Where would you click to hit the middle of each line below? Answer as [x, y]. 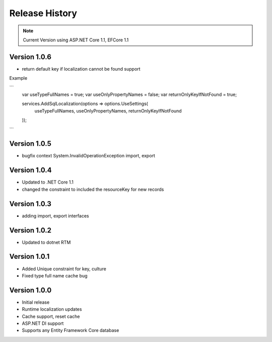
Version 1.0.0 [30, 290]
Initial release [36, 302]
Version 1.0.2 [30, 230]
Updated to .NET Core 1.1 [48, 182]
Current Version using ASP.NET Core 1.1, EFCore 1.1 [76, 40]
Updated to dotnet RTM [46, 242]
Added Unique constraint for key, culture [64, 269]
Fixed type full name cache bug [55, 275]
